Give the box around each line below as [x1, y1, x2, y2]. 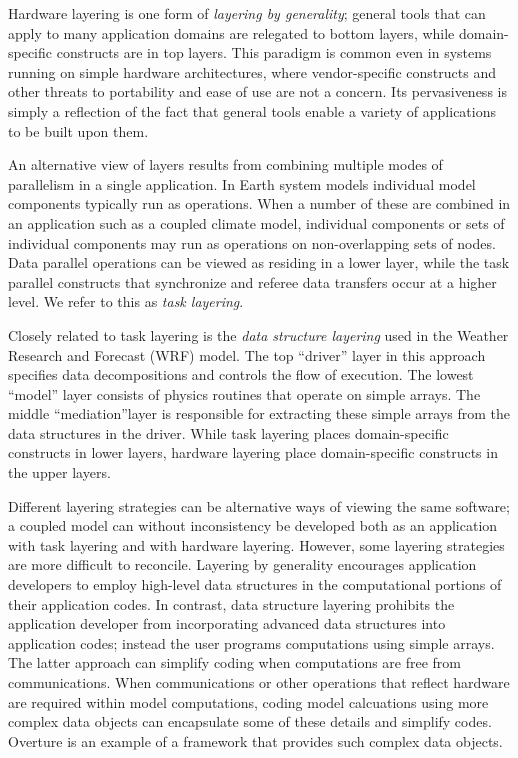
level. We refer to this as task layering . [8, 291, 244, 312]
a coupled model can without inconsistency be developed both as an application [8, 515, 498, 536]
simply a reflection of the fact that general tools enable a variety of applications [8, 100, 497, 121]
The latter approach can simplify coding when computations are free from [8, 652, 462, 673]
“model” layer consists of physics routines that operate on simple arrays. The [8, 383, 481, 404]
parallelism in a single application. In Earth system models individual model [8, 173, 476, 194]
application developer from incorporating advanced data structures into [8, 613, 446, 634]
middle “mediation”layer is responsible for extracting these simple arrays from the [8, 403, 510, 424]
